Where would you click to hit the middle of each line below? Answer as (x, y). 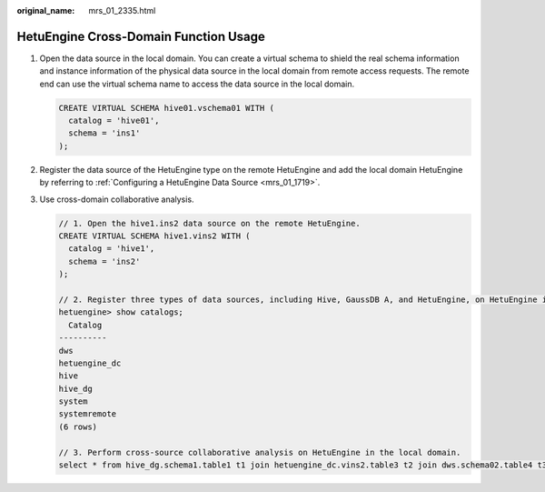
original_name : (46, 10)
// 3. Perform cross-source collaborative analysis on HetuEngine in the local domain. (260, 452)
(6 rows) (78, 427)
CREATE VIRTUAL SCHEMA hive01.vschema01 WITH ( (166, 108)
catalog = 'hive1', (112, 249)
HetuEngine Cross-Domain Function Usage (141, 36)
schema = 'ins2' (104, 261)
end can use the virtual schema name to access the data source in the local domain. (197, 84)
